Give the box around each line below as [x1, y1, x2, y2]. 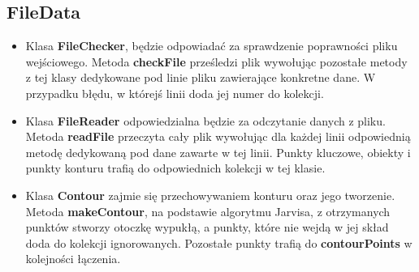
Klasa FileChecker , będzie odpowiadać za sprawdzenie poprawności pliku [25, 37, 398, 54]
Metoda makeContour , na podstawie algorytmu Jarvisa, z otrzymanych [25, 202, 391, 219]
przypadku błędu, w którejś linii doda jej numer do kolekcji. [25, 84, 324, 101]
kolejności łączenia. [25, 250, 121, 267]
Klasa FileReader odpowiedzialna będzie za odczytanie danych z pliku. [25, 112, 386, 129]
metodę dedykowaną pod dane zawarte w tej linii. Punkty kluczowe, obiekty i [25, 143, 411, 160]
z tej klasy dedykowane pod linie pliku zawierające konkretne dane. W [25, 69, 376, 86]
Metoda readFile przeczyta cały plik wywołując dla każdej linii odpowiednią [25, 128, 411, 145]
